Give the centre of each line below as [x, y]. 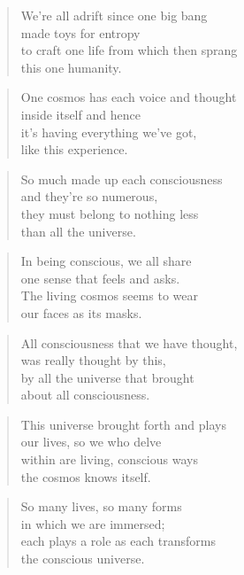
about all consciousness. [85, 395]
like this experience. [74, 149]
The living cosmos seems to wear [109, 295]
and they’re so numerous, [89, 196]
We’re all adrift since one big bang [114, 15]
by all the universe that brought [107, 377]
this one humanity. [71, 67]
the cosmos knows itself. [86, 476]
